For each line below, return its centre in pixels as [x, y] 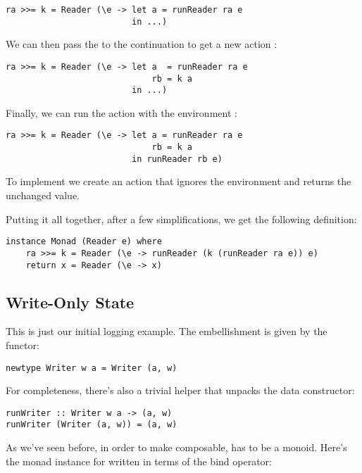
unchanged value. [43, 195]
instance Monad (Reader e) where [84, 242]
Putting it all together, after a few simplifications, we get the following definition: [181, 219]
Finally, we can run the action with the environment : [121, 112]
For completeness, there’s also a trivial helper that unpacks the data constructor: [180, 390]
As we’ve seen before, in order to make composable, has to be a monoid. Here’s [176, 447]
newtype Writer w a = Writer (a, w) [92, 368]
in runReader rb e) [177, 159]
